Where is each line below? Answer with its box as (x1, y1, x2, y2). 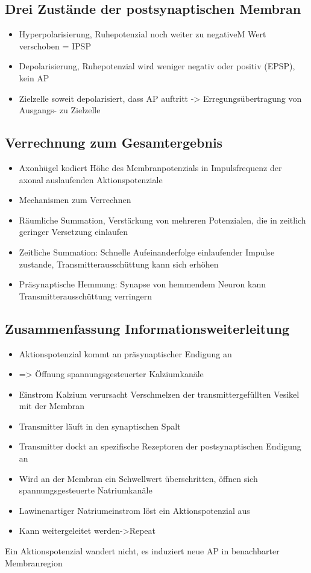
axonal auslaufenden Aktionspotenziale (19, 173, 163, 186)
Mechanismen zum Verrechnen (19, 193, 131, 206)
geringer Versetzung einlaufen (19, 225, 128, 238)
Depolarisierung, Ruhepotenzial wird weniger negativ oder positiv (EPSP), (19, 60, 295, 72)
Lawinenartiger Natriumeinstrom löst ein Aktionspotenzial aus (19, 504, 250, 516)
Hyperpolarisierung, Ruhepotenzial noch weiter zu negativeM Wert (19, 28, 266, 40)
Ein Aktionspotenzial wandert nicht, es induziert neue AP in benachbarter (5, 545, 280, 557)
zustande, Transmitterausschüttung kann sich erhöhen (19, 257, 219, 270)
